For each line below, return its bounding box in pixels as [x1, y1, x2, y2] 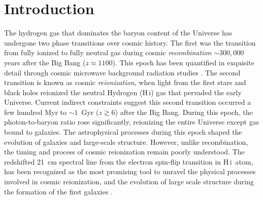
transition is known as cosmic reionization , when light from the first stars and [4, 77, 246, 88]
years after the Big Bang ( [4, 57, 86, 67]
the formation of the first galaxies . [4, 186, 113, 196]
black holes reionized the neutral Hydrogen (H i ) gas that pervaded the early [4, 87, 242, 97]
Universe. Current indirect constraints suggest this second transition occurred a [4, 97, 251, 107]
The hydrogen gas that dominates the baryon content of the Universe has [4, 27, 233, 38]
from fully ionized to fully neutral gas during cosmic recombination [4, 47, 212, 58]
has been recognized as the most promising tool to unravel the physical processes [4, 166, 256, 177]
